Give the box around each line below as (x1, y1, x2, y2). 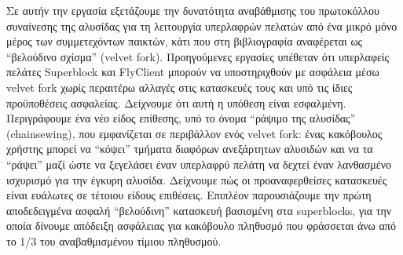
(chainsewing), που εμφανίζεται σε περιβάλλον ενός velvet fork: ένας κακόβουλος (6, 125, 383, 141)
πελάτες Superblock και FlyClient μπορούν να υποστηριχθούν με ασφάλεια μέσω (6, 64, 379, 80)
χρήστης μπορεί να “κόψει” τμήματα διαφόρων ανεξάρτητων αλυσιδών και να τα (6, 140, 373, 157)
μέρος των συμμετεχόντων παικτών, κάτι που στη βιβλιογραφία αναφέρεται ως (6, 33, 363, 49)
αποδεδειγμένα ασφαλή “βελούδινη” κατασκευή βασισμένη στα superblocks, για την (6, 202, 392, 218)
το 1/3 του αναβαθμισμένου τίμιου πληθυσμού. (6, 232, 222, 249)
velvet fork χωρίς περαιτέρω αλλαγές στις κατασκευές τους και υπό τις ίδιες (6, 78, 353, 95)
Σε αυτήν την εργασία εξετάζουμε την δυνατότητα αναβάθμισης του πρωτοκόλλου (6, 2, 379, 18)
